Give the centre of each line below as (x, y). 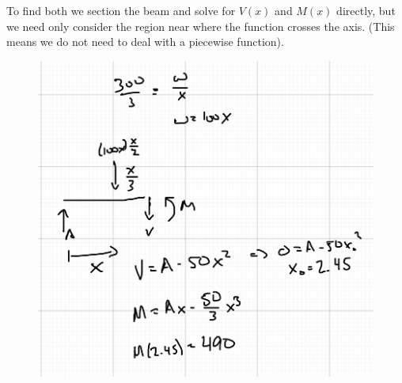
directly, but (366, 10)
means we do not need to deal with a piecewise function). (145, 42)
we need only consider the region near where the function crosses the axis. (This (201, 26)
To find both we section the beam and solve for (121, 10)
